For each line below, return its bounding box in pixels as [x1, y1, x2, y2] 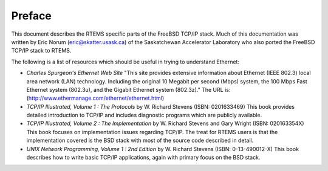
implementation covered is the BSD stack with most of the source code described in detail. [26, 137, 254, 144]
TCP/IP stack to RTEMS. [11, 47, 72, 54]
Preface [11, 9, 52, 22]
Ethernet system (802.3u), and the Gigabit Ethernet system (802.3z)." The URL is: [26, 86, 231, 93]
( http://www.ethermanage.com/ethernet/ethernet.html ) [26, 94, 165, 102]
